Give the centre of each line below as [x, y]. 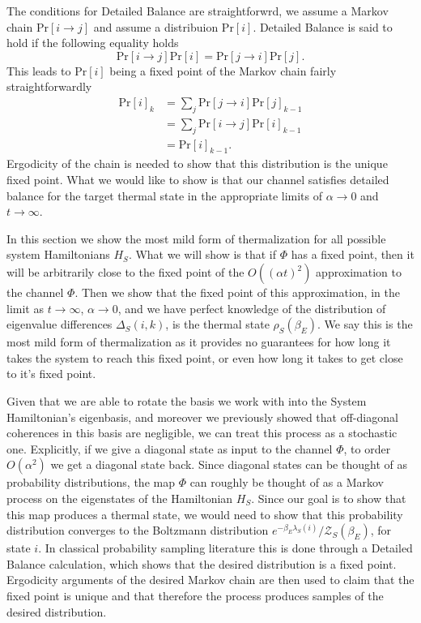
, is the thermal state [217, 324]
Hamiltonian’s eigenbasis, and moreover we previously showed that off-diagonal [202, 417]
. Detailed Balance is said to [323, 26]
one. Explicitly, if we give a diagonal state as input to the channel [170, 448]
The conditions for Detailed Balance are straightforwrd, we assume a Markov [198, 11]
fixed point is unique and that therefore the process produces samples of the [195, 595]
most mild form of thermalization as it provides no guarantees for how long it [199, 342]
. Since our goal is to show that [329, 498]
